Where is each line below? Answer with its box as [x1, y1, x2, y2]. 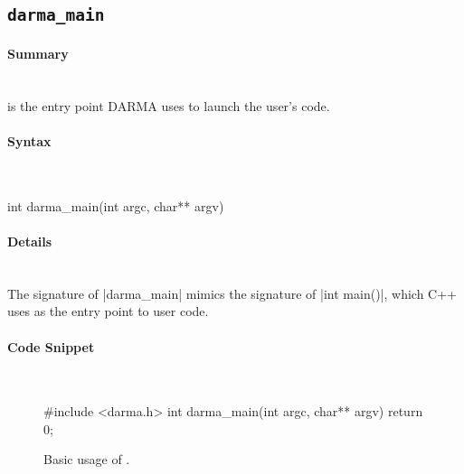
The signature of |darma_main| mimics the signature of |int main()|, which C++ [7, 283, 457, 302]
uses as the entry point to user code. [7, 302, 209, 321]
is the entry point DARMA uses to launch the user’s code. [7, 96, 330, 115]
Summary [7, 43, 69, 62]
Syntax [7, 131, 52, 150]
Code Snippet [7, 337, 95, 356]
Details [7, 231, 52, 250]
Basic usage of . [43, 450, 130, 469]
